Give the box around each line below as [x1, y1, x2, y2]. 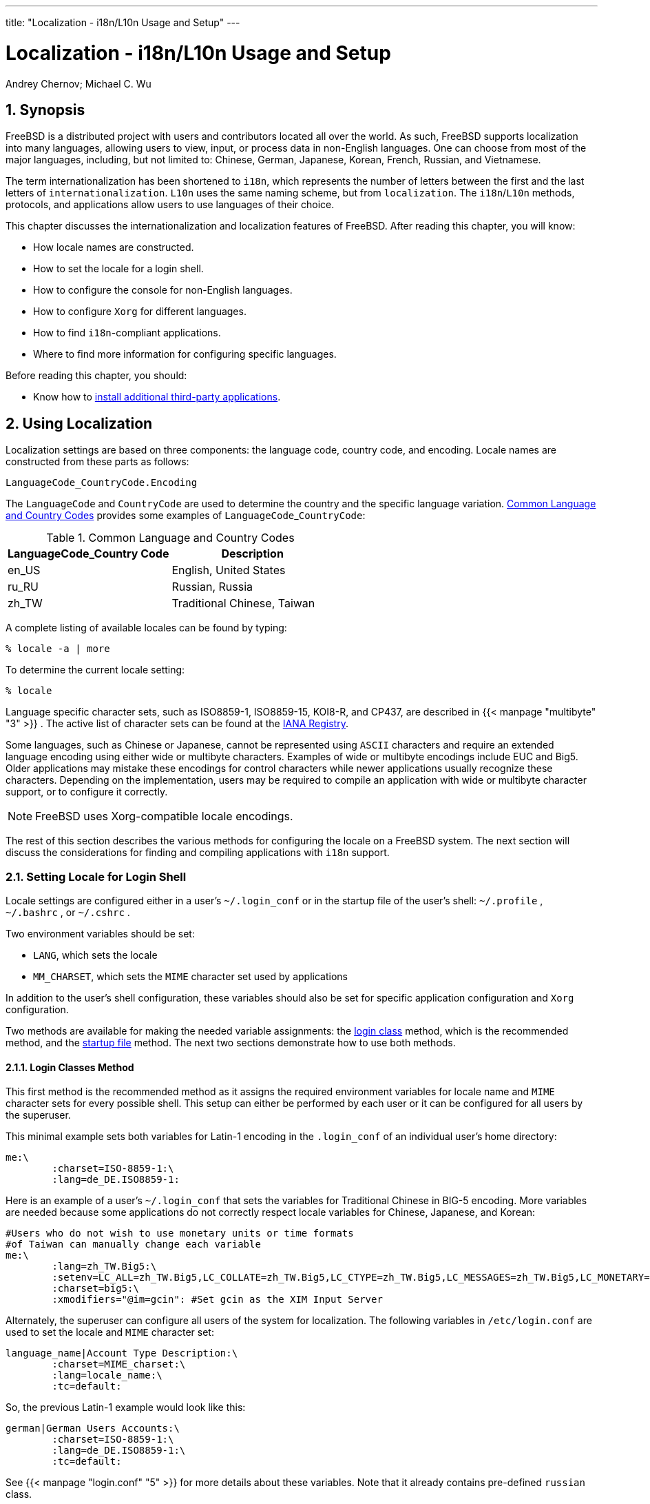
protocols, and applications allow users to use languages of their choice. [6, 199, 335, 211]
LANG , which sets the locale [33, 948, 158, 961]
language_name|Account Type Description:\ [6, 1348, 238, 1359]
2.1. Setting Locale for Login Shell [6, 869, 187, 884]
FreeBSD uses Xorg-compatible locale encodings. [35, 809, 293, 824]
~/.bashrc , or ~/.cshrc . [6, 906, 130, 918]
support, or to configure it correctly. [6, 786, 168, 798]
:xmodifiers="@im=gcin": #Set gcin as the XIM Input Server [52, 1294, 383, 1305]
